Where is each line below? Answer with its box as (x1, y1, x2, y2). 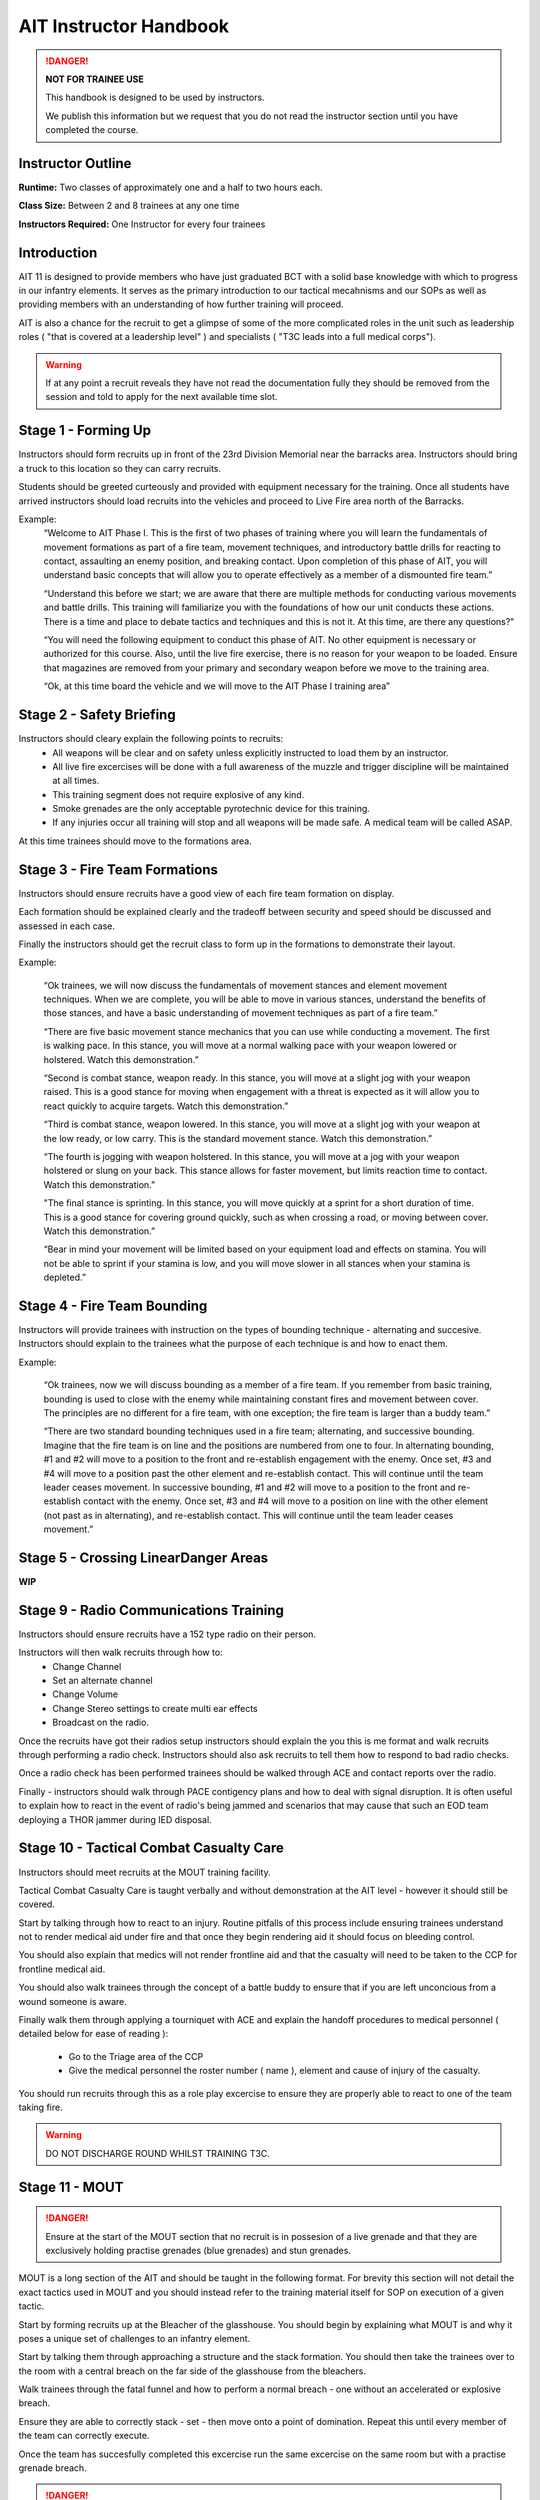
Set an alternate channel (52, 1675, 154, 1687)
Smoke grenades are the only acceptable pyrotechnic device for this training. (52, 803, 370, 815)
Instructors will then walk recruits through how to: (18, 1646, 224, 1659)
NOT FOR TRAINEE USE (45, 73, 145, 85)
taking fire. (18, 2101, 64, 2113)
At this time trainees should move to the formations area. (18, 835, 252, 847)
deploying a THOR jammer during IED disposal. (18, 1813, 212, 1825)
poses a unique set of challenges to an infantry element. (18, 2332, 251, 2344)
